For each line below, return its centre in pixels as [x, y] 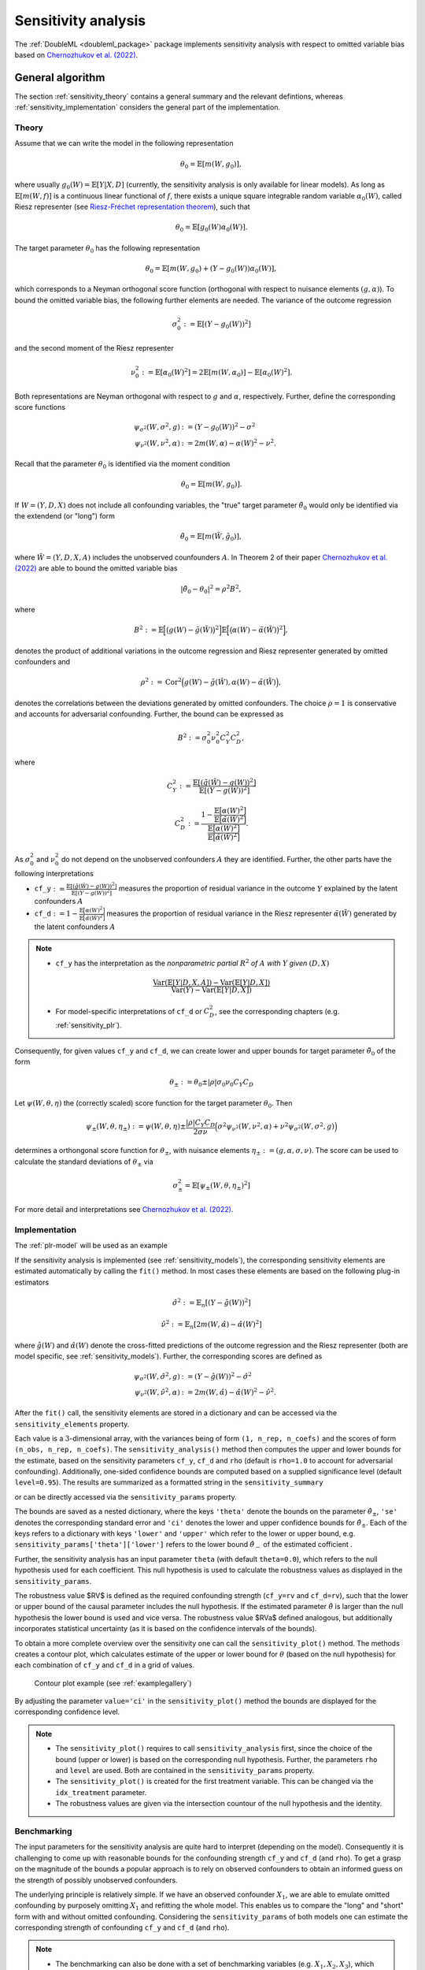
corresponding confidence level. [67, 1712]
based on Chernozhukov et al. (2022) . [76, 54]
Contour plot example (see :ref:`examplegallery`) [113, 1683]
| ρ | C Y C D [201, 1123]
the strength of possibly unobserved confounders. [96, 1880]
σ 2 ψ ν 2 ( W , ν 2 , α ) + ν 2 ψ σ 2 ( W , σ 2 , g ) [276, 1126]
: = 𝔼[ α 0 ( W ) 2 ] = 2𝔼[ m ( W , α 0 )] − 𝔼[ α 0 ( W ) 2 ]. [217, 372]
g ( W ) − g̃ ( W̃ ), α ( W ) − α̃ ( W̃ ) [230, 682]
